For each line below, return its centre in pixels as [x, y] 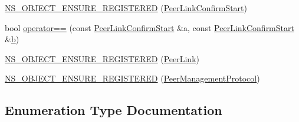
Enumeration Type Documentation [114, 110]
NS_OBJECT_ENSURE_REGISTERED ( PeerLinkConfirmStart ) [126, 8]
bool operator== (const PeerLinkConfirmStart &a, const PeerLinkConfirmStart [149, 27]
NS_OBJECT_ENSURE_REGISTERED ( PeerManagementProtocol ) [132, 78]
